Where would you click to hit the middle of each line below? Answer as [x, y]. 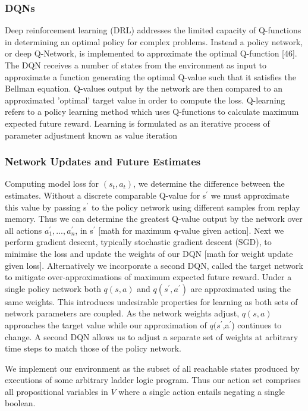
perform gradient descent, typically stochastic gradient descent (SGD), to [138, 242]
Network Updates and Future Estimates [103, 161]
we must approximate [250, 195]
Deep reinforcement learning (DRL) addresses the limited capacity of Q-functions [153, 30]
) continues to [257, 324]
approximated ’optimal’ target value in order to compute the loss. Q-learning [145, 100]
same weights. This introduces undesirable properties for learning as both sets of [151, 301]
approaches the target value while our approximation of [106, 324]
